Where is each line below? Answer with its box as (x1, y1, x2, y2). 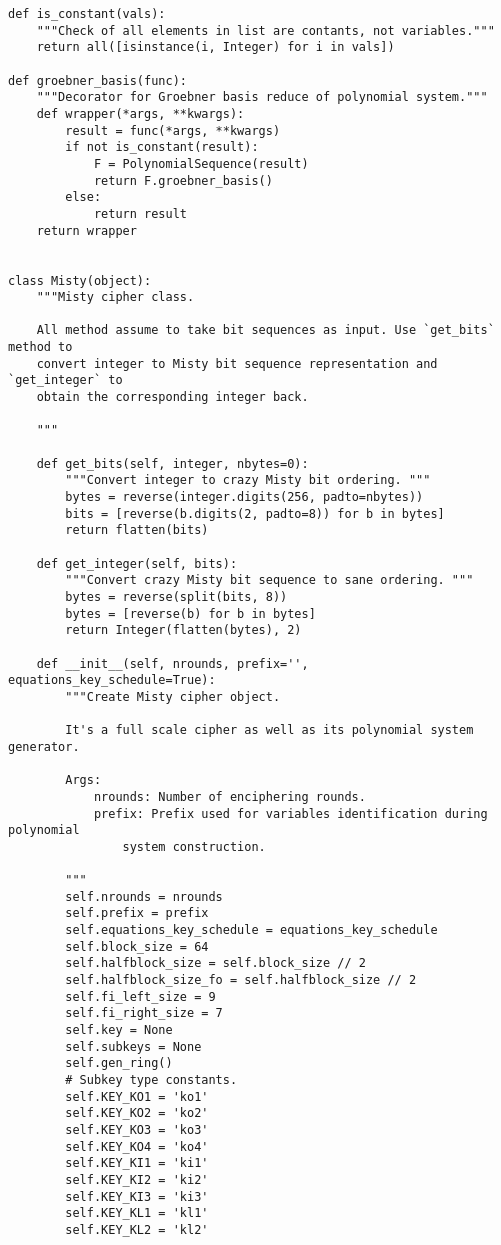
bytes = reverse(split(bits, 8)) (65, 589, 288, 604)
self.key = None (65, 1023, 173, 1038)
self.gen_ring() (65, 1056, 173, 1071)
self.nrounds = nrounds (65, 889, 223, 904)
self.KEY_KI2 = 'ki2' (65, 1172, 209, 1187)
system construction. (122, 839, 266, 854)
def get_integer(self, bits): (36, 556, 238, 571)
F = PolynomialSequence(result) (93, 156, 309, 171)
